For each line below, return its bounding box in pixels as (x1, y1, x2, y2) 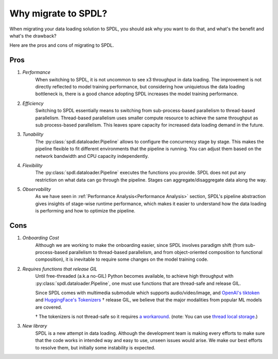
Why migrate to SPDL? (9, 8, 108, 19)
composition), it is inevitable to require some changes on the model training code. (35, 256, 208, 262)
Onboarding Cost (22, 235, 59, 241)
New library (22, 323, 47, 329)
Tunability (22, 131, 44, 137)
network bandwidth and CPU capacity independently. (35, 153, 149, 159)
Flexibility (22, 162, 43, 168)
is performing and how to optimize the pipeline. (35, 208, 136, 214)
